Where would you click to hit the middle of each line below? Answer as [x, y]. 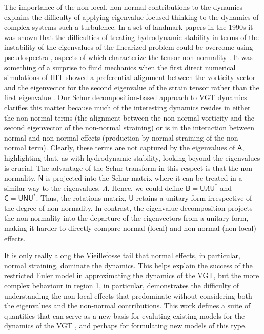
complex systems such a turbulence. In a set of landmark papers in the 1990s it [129, 27]
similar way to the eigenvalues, [52, 188]
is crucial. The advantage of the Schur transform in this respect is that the [121, 168]
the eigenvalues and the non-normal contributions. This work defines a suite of [127, 306]
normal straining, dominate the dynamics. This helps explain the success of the [128, 265]
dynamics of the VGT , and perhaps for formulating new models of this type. [126, 326]
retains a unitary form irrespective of [194, 198]
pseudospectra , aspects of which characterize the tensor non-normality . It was [128, 57]
